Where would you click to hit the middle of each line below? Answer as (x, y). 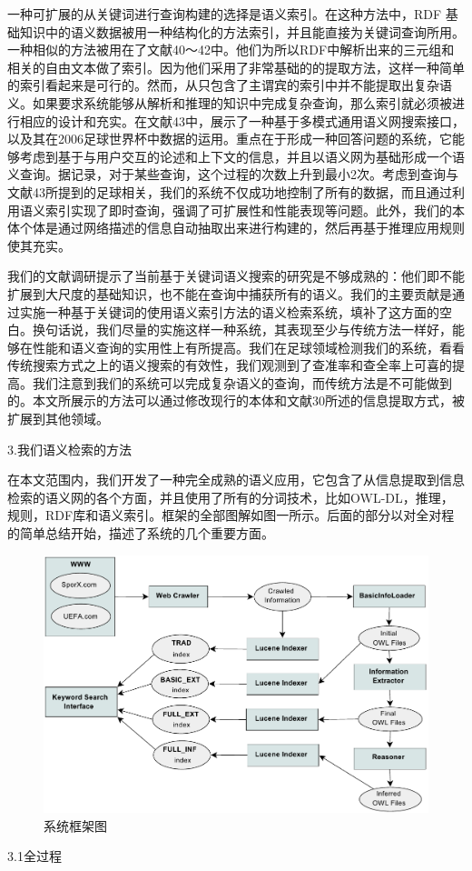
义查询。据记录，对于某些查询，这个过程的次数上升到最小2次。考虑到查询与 (233, 174)
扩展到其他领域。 (58, 419)
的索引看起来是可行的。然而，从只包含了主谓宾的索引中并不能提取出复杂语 (230, 85)
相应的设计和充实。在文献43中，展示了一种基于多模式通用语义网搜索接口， (242, 120)
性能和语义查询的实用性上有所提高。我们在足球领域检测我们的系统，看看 (248, 347)
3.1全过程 (34, 856)
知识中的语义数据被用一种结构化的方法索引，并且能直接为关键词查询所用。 (242, 31)
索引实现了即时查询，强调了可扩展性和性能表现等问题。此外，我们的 (248, 210)
